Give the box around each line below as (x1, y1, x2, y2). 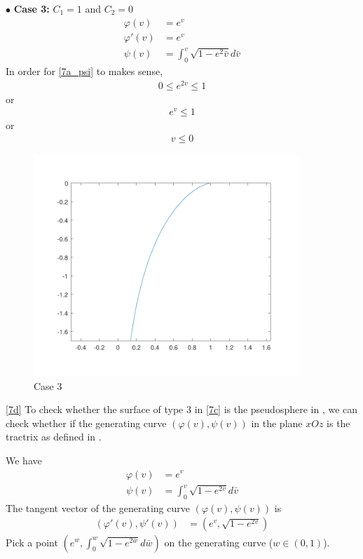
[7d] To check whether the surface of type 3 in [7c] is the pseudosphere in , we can (6, 402, 358, 417)
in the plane (251, 415, 303, 430)
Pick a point (6, 534, 58, 549)
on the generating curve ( (164, 534, 273, 549)
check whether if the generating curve (6, 415, 167, 430)
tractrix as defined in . (6, 429, 102, 444)
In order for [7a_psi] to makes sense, (6, 63, 163, 78)
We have (6, 452, 42, 467)
